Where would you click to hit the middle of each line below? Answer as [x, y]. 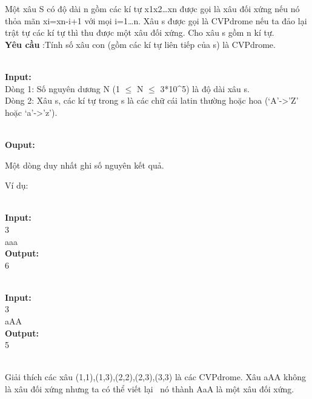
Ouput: [20, 144]
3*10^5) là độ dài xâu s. [205, 88]
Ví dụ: [17, 185]
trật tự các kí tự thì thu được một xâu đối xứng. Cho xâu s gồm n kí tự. [140, 32]
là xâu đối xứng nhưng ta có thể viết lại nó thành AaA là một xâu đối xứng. [150, 389]
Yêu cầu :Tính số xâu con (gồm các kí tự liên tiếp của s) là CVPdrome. [140, 44]
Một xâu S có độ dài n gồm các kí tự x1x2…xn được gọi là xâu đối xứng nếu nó [152, 8]
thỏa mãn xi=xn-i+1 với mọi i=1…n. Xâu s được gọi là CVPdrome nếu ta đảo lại [156, 20]
